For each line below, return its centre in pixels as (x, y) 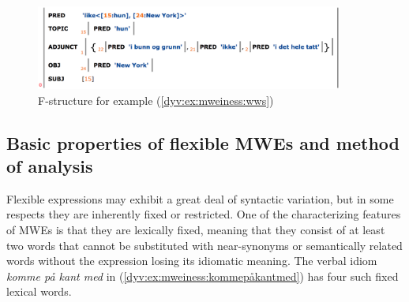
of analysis (50, 166)
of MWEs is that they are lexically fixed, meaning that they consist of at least (196, 230)
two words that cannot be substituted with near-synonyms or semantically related (204, 245)
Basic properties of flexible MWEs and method (203, 142)
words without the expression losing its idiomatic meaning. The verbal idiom (192, 261)
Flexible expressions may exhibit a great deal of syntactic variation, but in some (200, 198)
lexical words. (39, 291)
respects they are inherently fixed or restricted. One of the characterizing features (204, 214)
